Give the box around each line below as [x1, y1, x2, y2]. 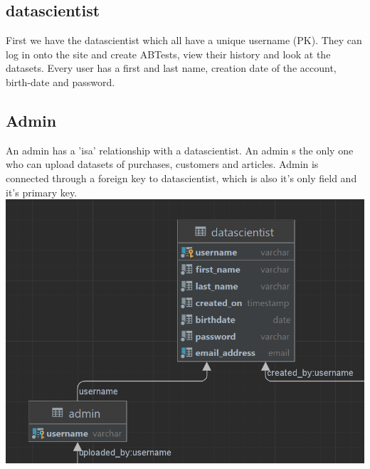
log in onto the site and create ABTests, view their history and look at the [6, 46, 331, 61]
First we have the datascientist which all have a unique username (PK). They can [6, 33, 362, 48]
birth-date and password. [6, 74, 115, 89]
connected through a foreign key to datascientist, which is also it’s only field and [6, 170, 357, 185]
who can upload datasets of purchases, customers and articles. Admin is [6, 157, 319, 172]
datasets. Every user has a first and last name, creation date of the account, [6, 60, 337, 75]
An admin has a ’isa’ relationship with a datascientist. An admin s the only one [6, 142, 354, 157]
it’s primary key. [6, 184, 78, 199]
